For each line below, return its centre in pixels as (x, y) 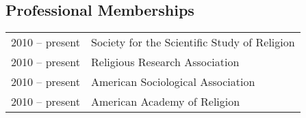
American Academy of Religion (166, 102)
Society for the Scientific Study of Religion (193, 42)
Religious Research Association (165, 62)
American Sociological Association (173, 82)
